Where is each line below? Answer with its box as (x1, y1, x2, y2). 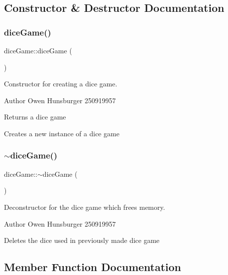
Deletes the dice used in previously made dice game (4, 235, 160, 245)
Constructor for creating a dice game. (4, 79, 117, 89)
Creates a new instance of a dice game (4, 128, 119, 138)
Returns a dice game (4, 112, 66, 122)
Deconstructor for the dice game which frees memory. (4, 201, 165, 212)
